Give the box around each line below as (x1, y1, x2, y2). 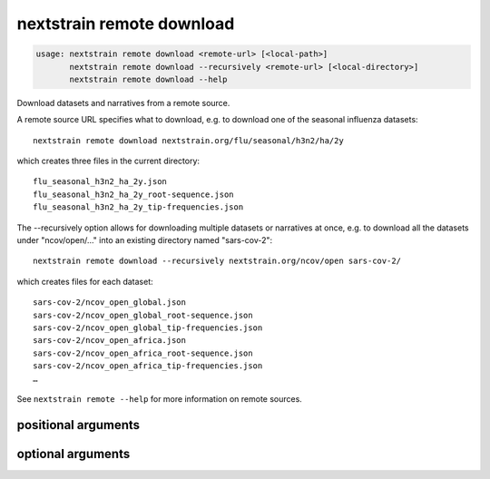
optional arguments (16, 445, 131, 462)
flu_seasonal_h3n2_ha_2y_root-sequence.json (33, 189, 235, 200)
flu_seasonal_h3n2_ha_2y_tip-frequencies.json (33, 202, 244, 212)
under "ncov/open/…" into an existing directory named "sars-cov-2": (16, 235, 273, 246)
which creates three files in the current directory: (16, 155, 200, 167)
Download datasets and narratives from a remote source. (16, 97, 230, 108)
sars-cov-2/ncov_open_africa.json (33, 336, 186, 346)
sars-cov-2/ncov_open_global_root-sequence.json (33, 309, 253, 320)
